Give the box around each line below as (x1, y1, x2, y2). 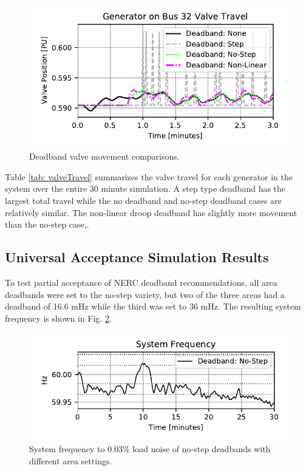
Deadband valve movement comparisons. (29, 150, 180, 163)
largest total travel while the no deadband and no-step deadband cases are (5, 194, 282, 206)
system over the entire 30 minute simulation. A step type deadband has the (5, 182, 286, 195)
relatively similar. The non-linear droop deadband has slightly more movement (5, 206, 297, 219)
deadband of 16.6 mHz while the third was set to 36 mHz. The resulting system (5, 300, 301, 313)
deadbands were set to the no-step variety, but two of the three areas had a (5, 288, 285, 300)
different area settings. (29, 454, 112, 467)
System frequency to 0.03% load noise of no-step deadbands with (29, 442, 271, 455)
